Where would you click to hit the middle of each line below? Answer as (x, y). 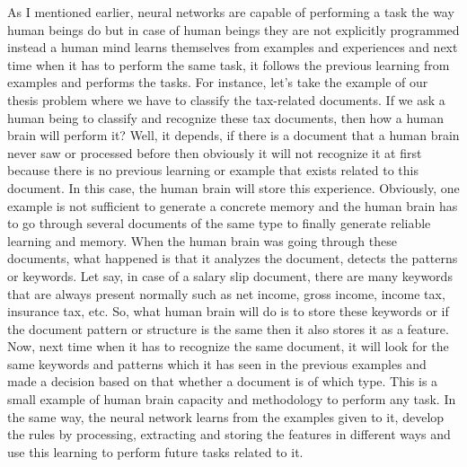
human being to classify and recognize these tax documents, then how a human (226, 117)
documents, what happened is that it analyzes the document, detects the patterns (233, 258)
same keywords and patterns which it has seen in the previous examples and (217, 363)
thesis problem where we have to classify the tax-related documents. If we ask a (226, 99)
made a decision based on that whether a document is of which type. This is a (223, 381)
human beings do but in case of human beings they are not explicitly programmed (233, 29)
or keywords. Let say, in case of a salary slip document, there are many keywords (230, 275)
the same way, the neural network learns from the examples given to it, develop (226, 416)
